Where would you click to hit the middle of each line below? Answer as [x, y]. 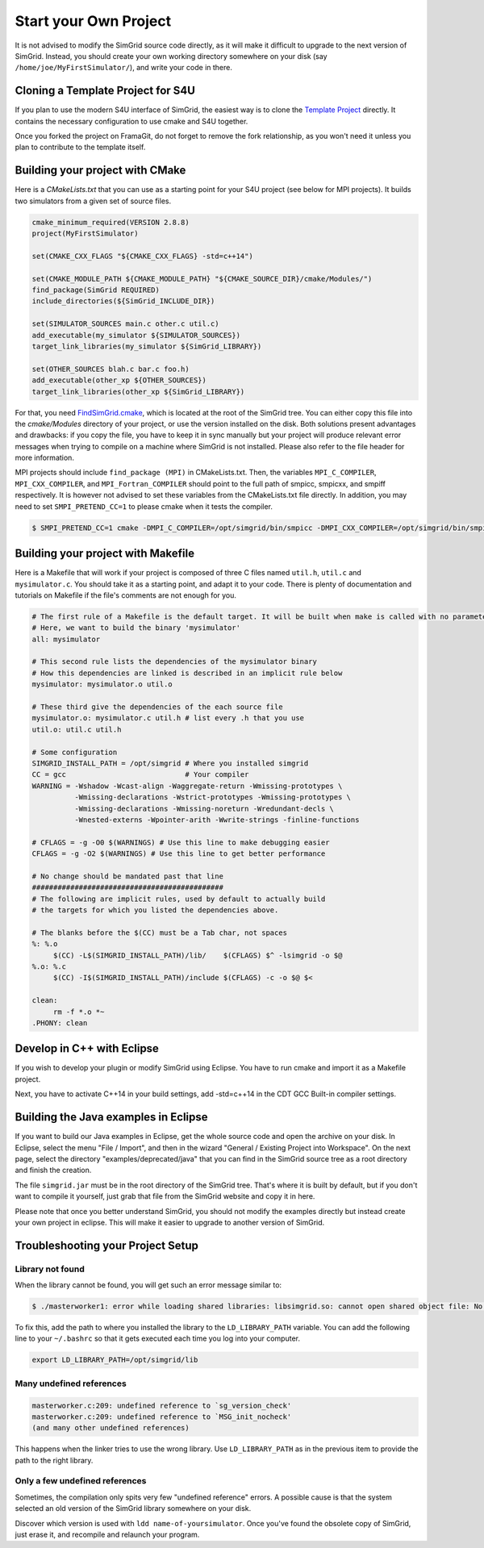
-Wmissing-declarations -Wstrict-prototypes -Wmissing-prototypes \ [212, 797]
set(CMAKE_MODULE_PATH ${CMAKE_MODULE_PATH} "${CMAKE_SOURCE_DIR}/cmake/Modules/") [202, 279]
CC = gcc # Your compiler [140, 775]
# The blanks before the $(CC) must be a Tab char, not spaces [160, 933]
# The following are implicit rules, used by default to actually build [179, 899]
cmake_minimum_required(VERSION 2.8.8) [111, 222]
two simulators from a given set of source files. [93, 201]
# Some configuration [75, 752]
